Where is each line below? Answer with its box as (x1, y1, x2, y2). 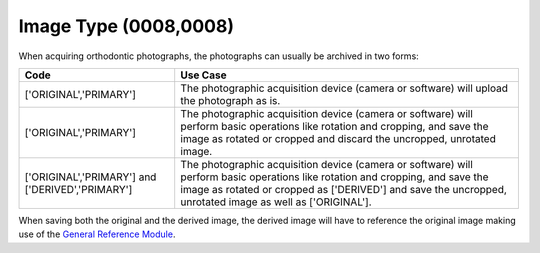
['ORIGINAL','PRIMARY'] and (24, 170, 157, 184)
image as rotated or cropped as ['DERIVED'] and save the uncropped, (180, 182, 507, 196)
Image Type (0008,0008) (18, 15, 235, 37)
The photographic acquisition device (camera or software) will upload (180, 81, 509, 95)
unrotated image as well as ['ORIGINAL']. (180, 195, 372, 209)
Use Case (180, 68, 227, 82)
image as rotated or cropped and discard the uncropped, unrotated (180, 131, 497, 145)
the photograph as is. (180, 93, 281, 107)
